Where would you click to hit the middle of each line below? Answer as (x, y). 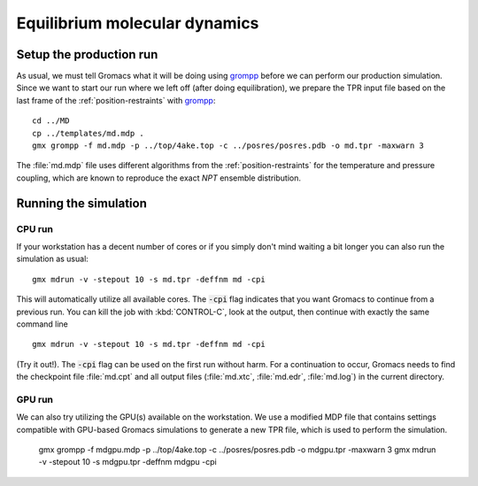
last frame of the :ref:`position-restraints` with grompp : (116, 100)
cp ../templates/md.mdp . (89, 133)
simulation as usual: (52, 259)
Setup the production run (87, 54)
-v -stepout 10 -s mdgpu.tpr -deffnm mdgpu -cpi (127, 462)
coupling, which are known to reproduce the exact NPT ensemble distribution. (158, 178)
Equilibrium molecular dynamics (138, 23)
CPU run (35, 228)
